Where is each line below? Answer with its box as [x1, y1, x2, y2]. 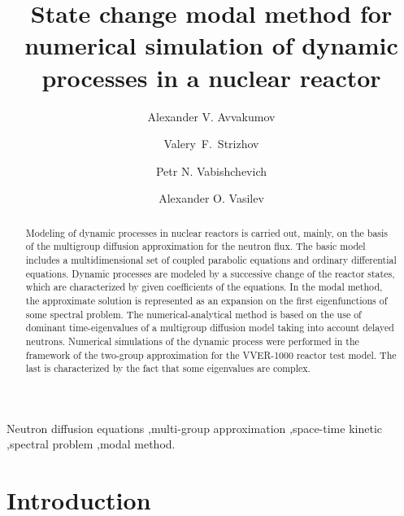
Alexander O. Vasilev [159, 190, 264, 207]
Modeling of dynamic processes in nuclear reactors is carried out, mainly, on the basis [25, 225, 389, 239]
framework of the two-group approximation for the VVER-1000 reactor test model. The [25, 348, 397, 361]
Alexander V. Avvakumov [147, 107, 276, 125]
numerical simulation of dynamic [24, 28, 398, 62]
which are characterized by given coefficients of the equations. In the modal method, [25, 280, 383, 294]
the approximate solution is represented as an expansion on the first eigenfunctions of [25, 293, 388, 307]
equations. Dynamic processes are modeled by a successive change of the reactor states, [25, 266, 395, 280]
